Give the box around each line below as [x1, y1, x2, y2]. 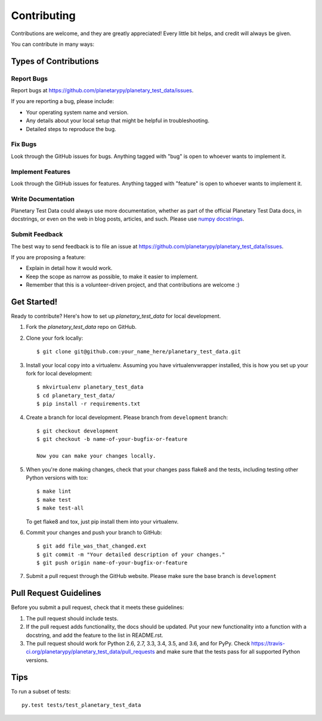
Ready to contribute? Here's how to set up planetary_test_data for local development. [11, 313, 221, 320]
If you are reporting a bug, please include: [11, 98, 114, 105]
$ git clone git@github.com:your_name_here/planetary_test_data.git [36, 349, 241, 355]
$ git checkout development [36, 427, 119, 434]
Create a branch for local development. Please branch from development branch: [26, 414, 228, 421]
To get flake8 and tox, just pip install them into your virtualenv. [26, 518, 179, 525]
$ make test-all [36, 505, 84, 512]
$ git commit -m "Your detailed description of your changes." [36, 551, 225, 558]
